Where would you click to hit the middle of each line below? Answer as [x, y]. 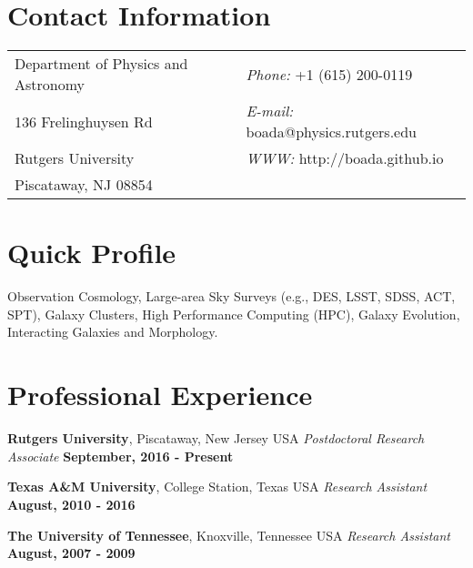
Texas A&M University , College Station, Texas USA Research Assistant [217, 487]
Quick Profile [92, 253]
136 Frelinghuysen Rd [84, 121]
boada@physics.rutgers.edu [331, 132]
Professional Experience [160, 395]
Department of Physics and [101, 64]
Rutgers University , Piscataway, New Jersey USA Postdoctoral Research [216, 438]
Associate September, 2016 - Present [121, 456]
